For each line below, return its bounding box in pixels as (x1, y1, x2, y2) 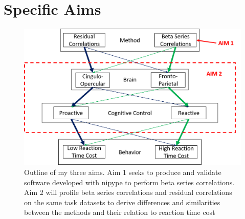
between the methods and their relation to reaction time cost (24, 207, 215, 217)
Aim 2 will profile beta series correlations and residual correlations (24, 187, 232, 198)
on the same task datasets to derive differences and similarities (24, 196, 220, 207)
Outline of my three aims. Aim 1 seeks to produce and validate (24, 166, 221, 177)
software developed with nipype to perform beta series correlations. (24, 177, 235, 187)
